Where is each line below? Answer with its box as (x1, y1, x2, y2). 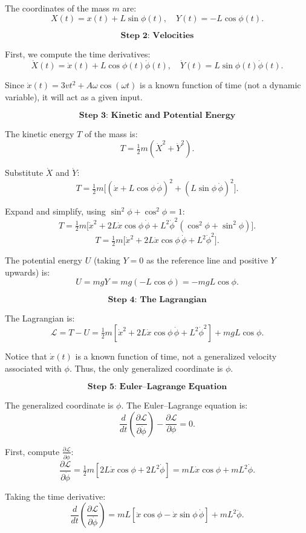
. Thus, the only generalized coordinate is (69, 361, 223, 374)
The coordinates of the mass (5, 2, 109, 14)
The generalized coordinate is (5, 399, 114, 412)
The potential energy (5, 254, 82, 266)
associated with (5, 361, 62, 374)
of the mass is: (84, 127, 138, 140)
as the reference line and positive (146, 254, 268, 266)
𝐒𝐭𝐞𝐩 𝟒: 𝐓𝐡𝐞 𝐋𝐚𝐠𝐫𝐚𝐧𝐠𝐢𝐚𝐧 (108, 296, 207, 305)
